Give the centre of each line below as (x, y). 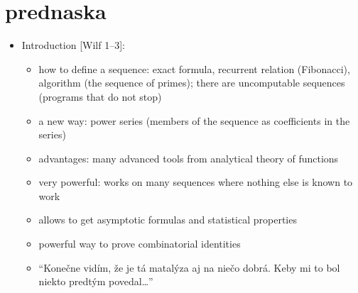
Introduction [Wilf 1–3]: (73, 45)
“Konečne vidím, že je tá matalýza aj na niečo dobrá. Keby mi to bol (189, 267)
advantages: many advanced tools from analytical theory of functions (189, 158)
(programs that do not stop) (100, 96)
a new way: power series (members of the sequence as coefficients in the (194, 120)
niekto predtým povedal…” (96, 281)
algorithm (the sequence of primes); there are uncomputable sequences (192, 83)
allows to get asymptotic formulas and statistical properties (168, 220)
